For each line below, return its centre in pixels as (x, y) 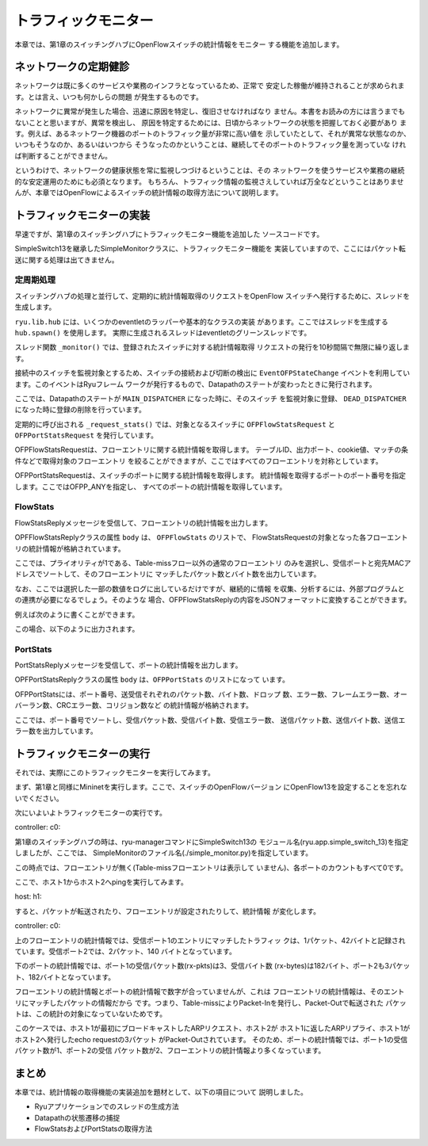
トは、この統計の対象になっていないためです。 (90, 1014)
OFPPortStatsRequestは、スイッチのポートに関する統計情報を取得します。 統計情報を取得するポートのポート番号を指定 (210, 476)
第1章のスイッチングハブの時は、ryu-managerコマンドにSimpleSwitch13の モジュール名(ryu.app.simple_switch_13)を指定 (212, 842)
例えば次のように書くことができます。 (77, 614)
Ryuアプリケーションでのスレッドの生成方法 (107, 1106)
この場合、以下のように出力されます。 (77, 628)
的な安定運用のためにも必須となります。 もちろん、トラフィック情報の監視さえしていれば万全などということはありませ (209, 181)
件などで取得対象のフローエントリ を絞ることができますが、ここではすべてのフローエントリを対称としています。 (199, 460)
